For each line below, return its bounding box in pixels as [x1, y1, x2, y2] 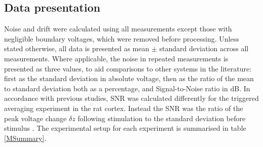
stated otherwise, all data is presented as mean [4, 43, 149, 54]
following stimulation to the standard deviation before [78, 113, 246, 123]
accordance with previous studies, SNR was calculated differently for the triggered [4, 93, 259, 103]
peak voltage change [4, 113, 67, 123]
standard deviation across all [159, 43, 249, 54]
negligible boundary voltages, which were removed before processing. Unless [4, 33, 239, 44]
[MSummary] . [4, 132, 47, 143]
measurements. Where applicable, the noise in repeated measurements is [4, 53, 229, 63]
